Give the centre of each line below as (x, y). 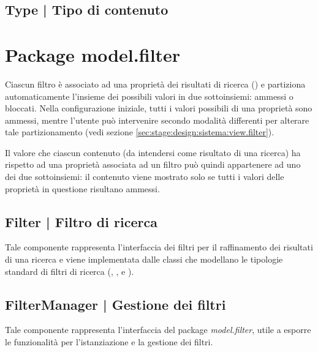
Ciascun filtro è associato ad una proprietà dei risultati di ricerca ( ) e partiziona (155, 84)
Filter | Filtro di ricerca (81, 221)
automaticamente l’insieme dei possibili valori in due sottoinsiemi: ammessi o (149, 96)
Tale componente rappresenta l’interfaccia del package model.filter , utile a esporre (158, 330)
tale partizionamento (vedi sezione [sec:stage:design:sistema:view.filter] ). (140, 132)
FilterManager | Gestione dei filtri (115, 304)
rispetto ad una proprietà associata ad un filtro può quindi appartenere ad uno (153, 164)
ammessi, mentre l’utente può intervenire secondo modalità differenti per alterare (157, 120)
